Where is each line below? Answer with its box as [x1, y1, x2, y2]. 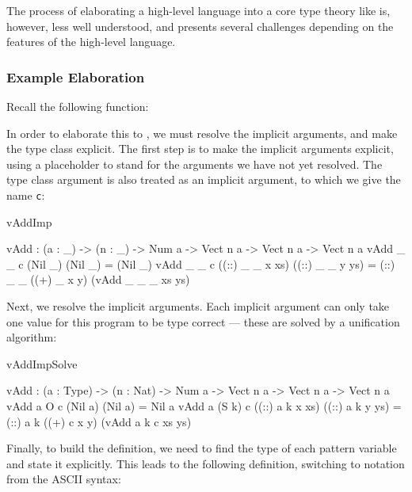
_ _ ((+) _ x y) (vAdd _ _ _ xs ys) [6, 271, 190, 288]
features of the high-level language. [6, 33, 176, 50]
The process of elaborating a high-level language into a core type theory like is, [6, 2, 391, 18]
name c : [6, 186, 45, 203]
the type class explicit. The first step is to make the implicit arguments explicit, [6, 140, 394, 157]
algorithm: [6, 329, 57, 345]
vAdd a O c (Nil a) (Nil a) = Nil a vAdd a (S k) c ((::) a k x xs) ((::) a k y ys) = [6, 397, 402, 414]
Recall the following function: [6, 98, 149, 114]
